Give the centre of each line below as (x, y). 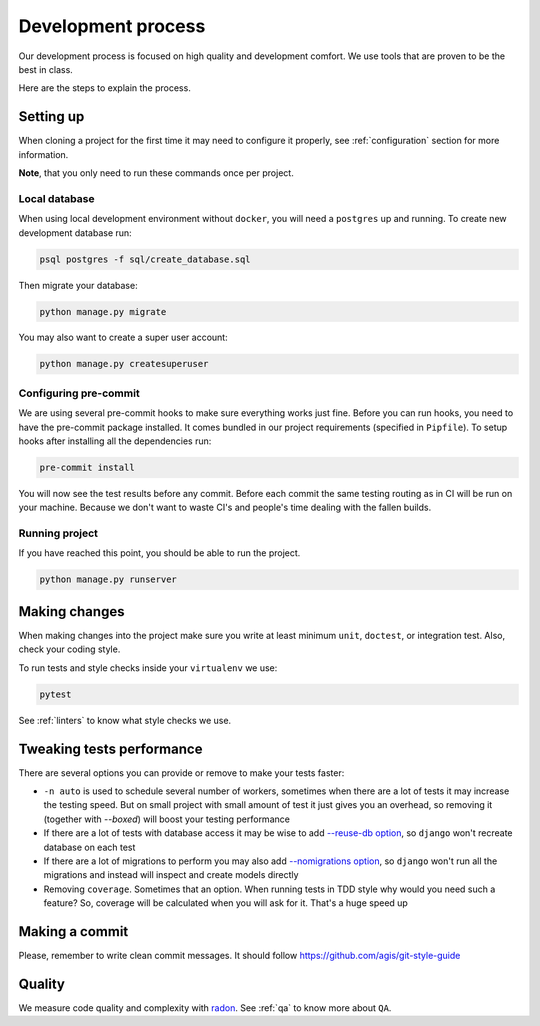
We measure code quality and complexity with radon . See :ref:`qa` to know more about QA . (205, 1007)
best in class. (46, 69)
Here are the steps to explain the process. (105, 88)
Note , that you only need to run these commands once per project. (156, 173)
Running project (58, 533)
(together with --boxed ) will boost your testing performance (166, 819)
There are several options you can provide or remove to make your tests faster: (181, 772)
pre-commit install (87, 467)
